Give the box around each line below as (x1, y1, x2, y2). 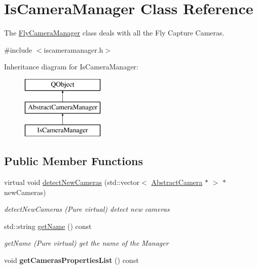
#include (4, 44, 32, 55)
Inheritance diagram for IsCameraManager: (4, 61, 138, 72)
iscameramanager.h (44, 44, 103, 55)
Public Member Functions (4, 153, 143, 169)
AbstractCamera (151, 177, 203, 187)
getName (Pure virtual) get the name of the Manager (4, 238, 169, 248)
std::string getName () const (4, 220, 92, 231)
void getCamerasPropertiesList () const (4, 255, 139, 265)
